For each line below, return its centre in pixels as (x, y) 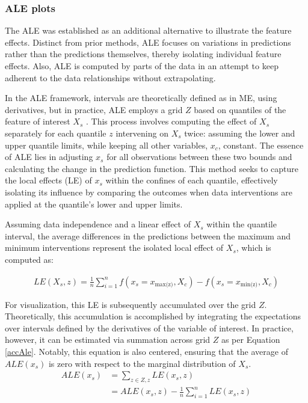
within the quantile (242, 224)
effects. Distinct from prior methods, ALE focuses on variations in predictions (148, 42)
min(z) (249, 284)
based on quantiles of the (240, 109)
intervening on (142, 133)
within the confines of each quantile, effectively (192, 180)
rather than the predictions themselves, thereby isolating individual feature (143, 54)
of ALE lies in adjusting (49, 157)
